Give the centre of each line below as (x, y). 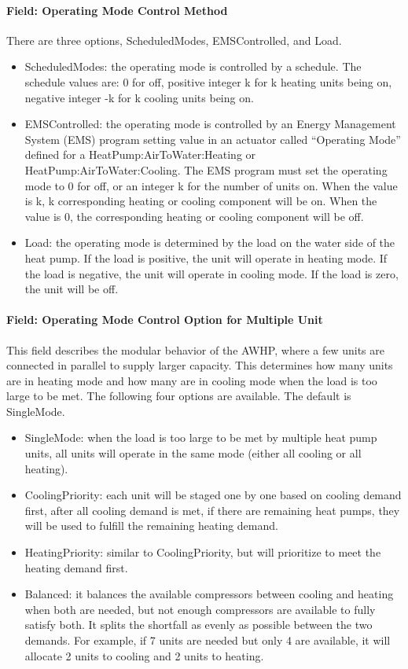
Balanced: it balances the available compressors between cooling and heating (209, 594)
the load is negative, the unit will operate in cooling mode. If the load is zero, (211, 273)
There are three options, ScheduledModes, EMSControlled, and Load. (174, 40)
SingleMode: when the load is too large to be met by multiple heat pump (201, 437)
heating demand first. (76, 567)
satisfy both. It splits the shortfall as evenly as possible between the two (198, 625)
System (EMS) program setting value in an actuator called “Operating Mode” (213, 139)
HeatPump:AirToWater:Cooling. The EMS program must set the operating (206, 169)
